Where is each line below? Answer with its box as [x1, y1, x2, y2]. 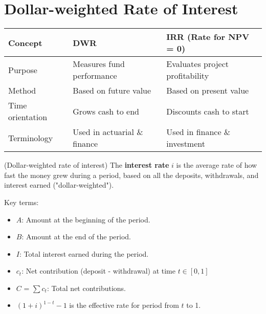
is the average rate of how [176, 160, 257, 170]
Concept [8, 36, 42, 49]
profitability [166, 70, 209, 82]
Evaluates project [166, 58, 229, 70]
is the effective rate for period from [69, 300, 179, 310]
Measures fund [73, 58, 125, 70]
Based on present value [166, 84, 249, 97]
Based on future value [73, 84, 151, 97]
